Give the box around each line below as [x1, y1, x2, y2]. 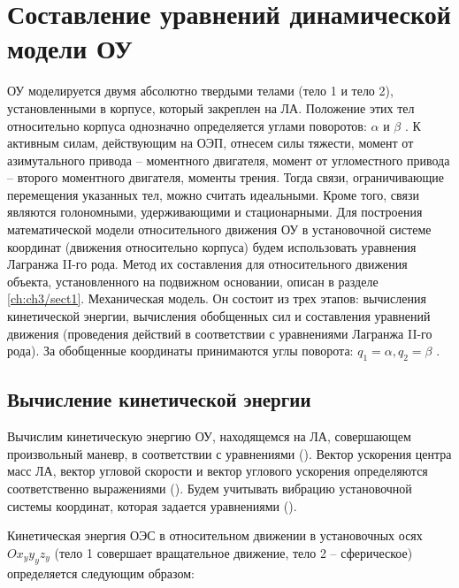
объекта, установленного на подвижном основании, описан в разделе [7, 271, 379, 290]
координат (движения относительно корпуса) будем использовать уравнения [7, 237, 417, 256]
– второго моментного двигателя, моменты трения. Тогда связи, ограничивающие [7, 168, 444, 187]
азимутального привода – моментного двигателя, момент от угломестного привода [7, 150, 450, 169]
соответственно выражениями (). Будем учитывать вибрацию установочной [7, 479, 412, 497]
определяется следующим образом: [7, 563, 195, 582]
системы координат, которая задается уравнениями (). [7, 496, 297, 515]
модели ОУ [7, 30, 133, 66]
